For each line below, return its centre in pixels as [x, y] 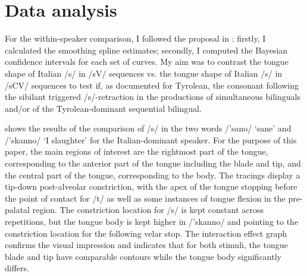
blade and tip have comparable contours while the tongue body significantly [143, 256]
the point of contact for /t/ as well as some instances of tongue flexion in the [145, 198]
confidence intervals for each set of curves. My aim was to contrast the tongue [147, 62]
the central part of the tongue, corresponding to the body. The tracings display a [153, 175]
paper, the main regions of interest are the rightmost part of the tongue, [137, 151]
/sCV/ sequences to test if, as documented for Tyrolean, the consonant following [152, 85]
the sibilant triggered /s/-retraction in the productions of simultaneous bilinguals [153, 97]
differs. [17, 268]
